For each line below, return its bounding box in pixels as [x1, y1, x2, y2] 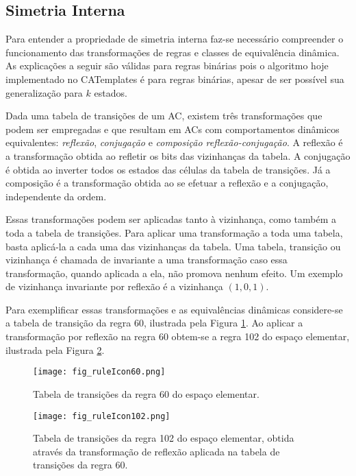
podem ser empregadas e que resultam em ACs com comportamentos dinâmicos [5, 121, 340, 136]
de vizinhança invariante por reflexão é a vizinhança [5, 279, 223, 294]
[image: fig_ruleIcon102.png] [33, 411, 170, 421]
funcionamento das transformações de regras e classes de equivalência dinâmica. [5, 45, 340, 59]
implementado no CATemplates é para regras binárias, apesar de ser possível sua [5, 71, 344, 86]
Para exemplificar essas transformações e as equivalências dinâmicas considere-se [5, 302, 343, 316]
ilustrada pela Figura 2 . [5, 342, 105, 357]
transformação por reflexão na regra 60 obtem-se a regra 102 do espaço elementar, [5, 329, 350, 344]
